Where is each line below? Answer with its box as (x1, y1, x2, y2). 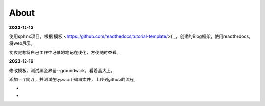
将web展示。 (9, 40, 35, 46)
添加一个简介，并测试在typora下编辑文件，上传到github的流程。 (9, 76, 138, 82)
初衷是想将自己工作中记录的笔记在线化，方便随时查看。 (9, 49, 121, 55)
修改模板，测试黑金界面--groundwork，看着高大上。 (9, 67, 115, 73)
